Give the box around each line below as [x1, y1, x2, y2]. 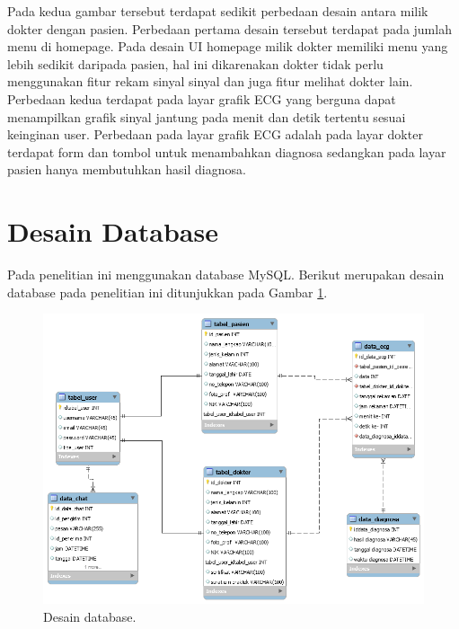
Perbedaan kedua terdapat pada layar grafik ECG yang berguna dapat [7, 89, 396, 108]
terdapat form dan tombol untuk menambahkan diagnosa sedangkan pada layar [7, 142, 446, 161]
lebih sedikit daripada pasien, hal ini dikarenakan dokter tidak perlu [7, 54, 384, 73]
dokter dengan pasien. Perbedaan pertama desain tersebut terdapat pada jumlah [7, 19, 452, 38]
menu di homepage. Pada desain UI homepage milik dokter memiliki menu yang [7, 37, 448, 56]
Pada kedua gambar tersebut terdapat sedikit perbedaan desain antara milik [7, 2, 428, 20]
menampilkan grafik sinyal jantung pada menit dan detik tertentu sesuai [7, 107, 406, 126]
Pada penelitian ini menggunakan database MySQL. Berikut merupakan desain [7, 265, 445, 284]
